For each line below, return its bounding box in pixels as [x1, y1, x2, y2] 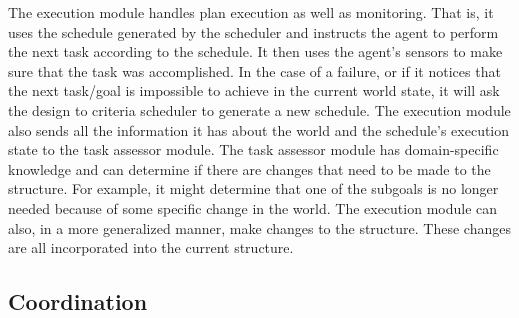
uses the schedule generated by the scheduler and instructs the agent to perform [8, 21, 499, 42]
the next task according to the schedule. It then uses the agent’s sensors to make [8, 41, 503, 62]
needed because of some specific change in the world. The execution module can [8, 197, 498, 218]
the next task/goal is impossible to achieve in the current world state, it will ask [8, 80, 500, 101]
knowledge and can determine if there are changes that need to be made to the [8, 158, 491, 179]
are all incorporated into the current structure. [8, 237, 294, 258]
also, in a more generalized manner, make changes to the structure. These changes [8, 217, 511, 238]
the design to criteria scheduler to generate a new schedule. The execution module [8, 99, 511, 120]
